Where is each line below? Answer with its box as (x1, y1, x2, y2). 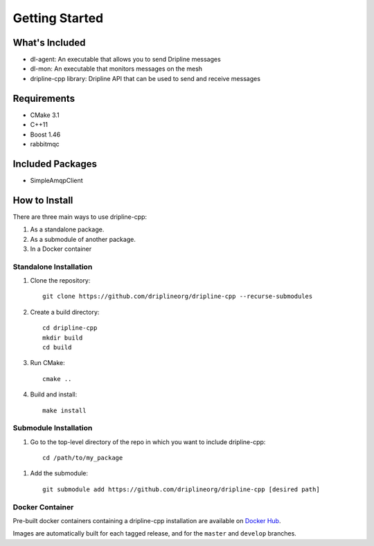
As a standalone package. (30, 225, 105, 234)
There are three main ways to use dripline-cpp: (12, 212, 148, 221)
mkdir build (42, 333, 83, 342)
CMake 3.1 (30, 111, 60, 119)
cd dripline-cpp (42, 324, 98, 332)
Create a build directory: (30, 308, 100, 316)
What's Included (12, 37, 86, 49)
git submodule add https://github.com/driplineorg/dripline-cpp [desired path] (42, 485, 320, 493)
